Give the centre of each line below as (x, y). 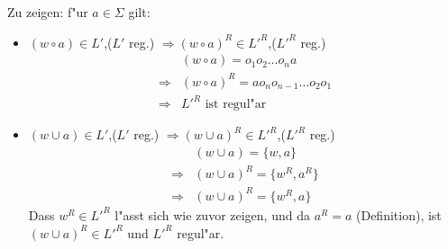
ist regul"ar (236, 105)
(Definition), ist (398, 214)
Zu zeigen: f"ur (48, 12)
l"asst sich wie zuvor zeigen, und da (212, 214)
